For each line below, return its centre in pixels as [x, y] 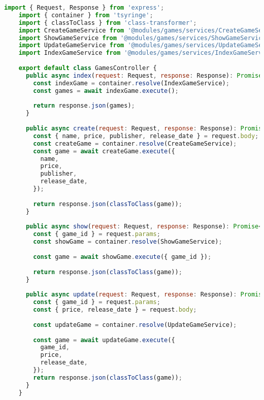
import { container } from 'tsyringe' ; [86, 15]
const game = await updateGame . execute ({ [104, 340]
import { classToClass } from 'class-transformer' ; [108, 23]
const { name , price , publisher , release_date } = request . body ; [146, 136]
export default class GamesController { [88, 68]
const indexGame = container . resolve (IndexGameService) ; [131, 83]
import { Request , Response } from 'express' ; [84, 8]
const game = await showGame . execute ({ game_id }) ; [122, 257]
